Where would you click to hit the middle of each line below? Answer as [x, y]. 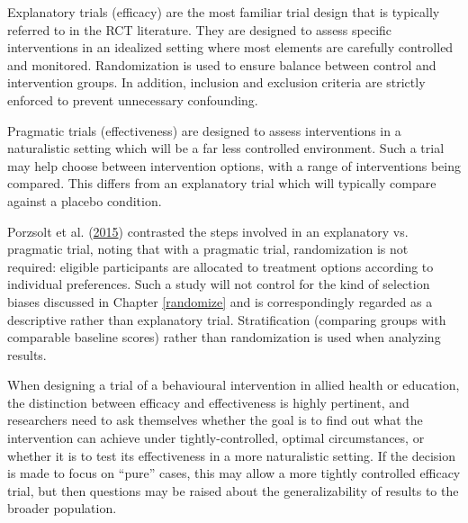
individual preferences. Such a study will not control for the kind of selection [219, 284]
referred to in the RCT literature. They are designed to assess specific [200, 29]
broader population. [62, 508]
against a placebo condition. [85, 200]
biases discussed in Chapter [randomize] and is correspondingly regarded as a [220, 301]
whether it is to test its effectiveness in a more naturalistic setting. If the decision [232, 455]
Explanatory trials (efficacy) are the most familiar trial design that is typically [224, 12]
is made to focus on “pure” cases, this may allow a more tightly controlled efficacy [234, 473]
